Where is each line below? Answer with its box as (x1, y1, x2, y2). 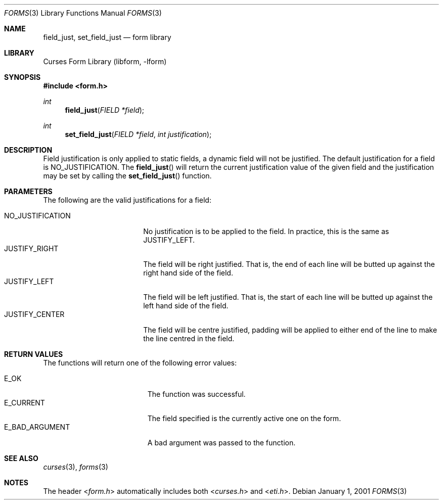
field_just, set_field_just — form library (43, 33, 171, 41)
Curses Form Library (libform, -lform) (43, 57, 167, 66)
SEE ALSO (4, 454, 38, 463)
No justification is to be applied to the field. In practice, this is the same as (143, 227, 389, 236)
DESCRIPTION (4, 146, 53, 154)
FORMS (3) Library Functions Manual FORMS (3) (4, 9, 162, 17)
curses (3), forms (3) (43, 463, 108, 471)
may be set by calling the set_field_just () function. (43, 171, 212, 180)
